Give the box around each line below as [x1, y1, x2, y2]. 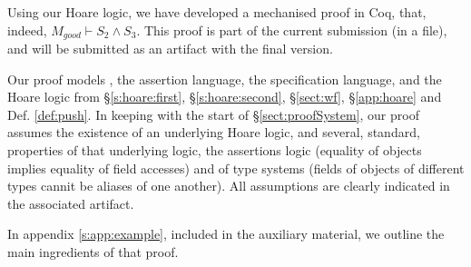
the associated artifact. [7, 193, 134, 213]
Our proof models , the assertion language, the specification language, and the [7, 69, 442, 88]
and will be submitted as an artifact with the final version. [7, 39, 333, 58]
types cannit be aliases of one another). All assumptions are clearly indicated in [7, 176, 450, 195]
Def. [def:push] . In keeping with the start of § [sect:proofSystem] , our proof [7, 104, 419, 124]
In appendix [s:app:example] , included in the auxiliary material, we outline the [7, 224, 445, 243]
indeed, [7, 20, 47, 39]
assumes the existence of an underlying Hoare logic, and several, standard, [7, 123, 420, 142]
